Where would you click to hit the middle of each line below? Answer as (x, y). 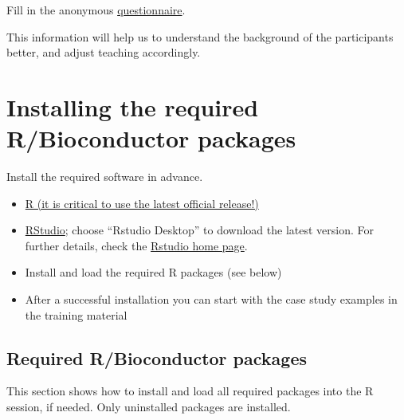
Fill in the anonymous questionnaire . (96, 10)
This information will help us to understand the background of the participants (200, 36)
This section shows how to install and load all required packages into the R (190, 391)
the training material (76, 314)
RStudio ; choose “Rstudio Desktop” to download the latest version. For (199, 230)
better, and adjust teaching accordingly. (104, 52)
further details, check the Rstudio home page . (136, 245)
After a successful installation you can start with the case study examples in (211, 299)
